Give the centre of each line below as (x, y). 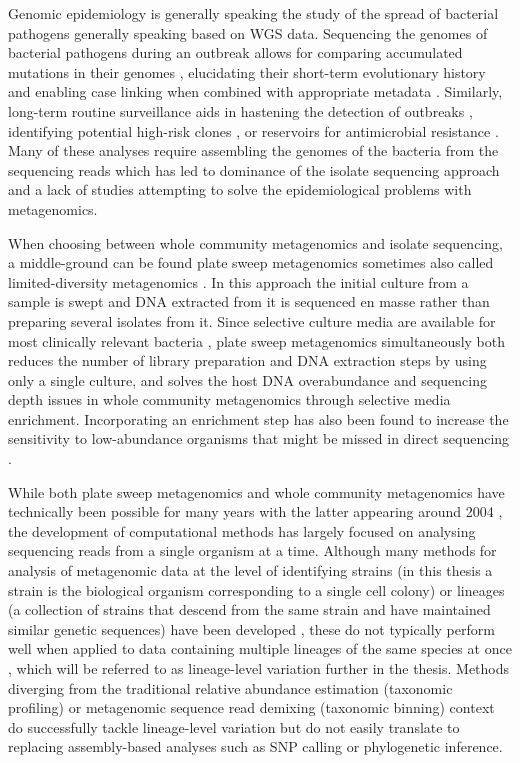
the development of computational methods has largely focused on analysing (242, 530)
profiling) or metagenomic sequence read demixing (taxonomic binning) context (251, 707)
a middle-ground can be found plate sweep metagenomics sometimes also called (251, 262)
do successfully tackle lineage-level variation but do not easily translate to (234, 726)
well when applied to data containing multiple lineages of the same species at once (260, 648)
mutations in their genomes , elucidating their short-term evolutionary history (247, 71)
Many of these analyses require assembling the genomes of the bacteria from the (253, 150)
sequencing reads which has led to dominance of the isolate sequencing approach (254, 169)
